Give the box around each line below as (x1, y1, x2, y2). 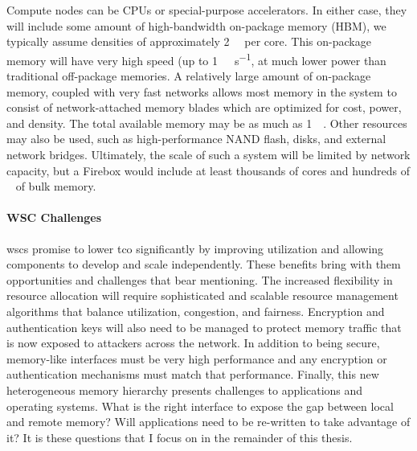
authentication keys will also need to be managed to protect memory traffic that (6, 318, 402, 335)
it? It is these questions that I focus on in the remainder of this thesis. (6, 428, 353, 445)
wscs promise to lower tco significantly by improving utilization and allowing (6, 240, 384, 256)
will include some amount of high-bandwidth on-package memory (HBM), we (6, 17, 386, 34)
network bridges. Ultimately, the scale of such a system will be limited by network (6, 146, 411, 162)
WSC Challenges (6, 209, 102, 226)
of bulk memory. (15, 178, 96, 195)
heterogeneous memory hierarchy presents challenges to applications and (6, 381, 363, 398)
